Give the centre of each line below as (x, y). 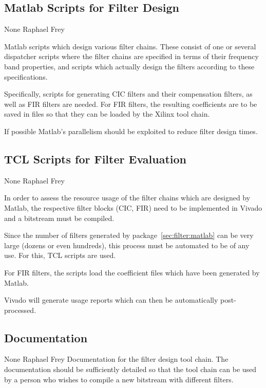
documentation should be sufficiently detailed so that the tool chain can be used (130, 369)
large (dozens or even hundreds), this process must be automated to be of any (127, 245)
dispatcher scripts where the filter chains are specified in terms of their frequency (131, 56)
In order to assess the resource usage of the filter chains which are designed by (127, 198)
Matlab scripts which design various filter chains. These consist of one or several (130, 46)
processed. (20, 310)
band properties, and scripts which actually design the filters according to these (129, 66)
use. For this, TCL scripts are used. (60, 255)
